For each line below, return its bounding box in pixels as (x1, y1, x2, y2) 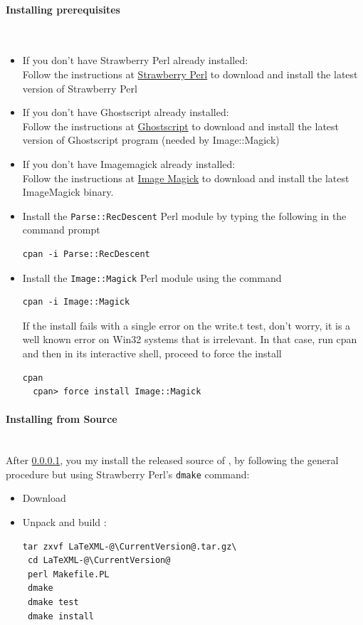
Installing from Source (6, 411, 117, 426)
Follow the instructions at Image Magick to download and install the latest (22, 170, 349, 185)
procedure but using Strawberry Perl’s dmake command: (6, 466, 250, 481)
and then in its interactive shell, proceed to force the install (22, 346, 282, 361)
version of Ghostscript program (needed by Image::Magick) (22, 132, 280, 147)
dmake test (27, 597, 79, 607)
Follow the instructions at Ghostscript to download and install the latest (22, 118, 340, 133)
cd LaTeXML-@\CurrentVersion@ (27, 555, 171, 566)
